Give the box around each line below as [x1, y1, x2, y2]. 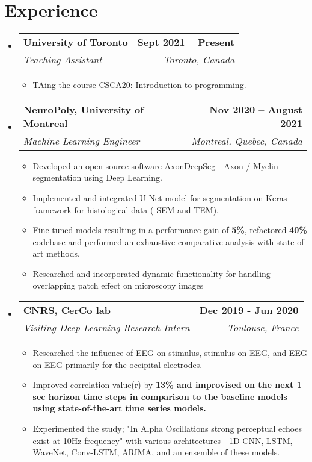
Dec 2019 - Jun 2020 [199, 303, 299, 317]
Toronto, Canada [163, 52, 235, 67]
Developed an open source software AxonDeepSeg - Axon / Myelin [32, 159, 278, 172]
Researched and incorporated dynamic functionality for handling [32, 267, 271, 279]
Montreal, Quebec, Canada [191, 133, 302, 148]
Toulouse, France [227, 320, 299, 335]
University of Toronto [23, 35, 128, 49]
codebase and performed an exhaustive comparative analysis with [32, 235, 274, 248]
